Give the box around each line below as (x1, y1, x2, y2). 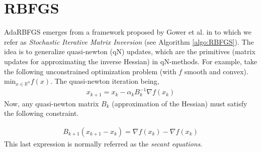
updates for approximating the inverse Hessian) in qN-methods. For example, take (4, 56, 257, 66)
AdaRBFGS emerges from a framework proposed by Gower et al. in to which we (4, 27, 251, 37)
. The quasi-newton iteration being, (50, 76, 159, 86)
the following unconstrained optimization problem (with (4, 66, 177, 76)
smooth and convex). (184, 66, 248, 76)
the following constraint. (4, 108, 79, 118)
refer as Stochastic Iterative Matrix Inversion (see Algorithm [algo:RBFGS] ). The (4, 36, 254, 47)
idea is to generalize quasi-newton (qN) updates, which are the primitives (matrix (4, 46, 255, 57)
